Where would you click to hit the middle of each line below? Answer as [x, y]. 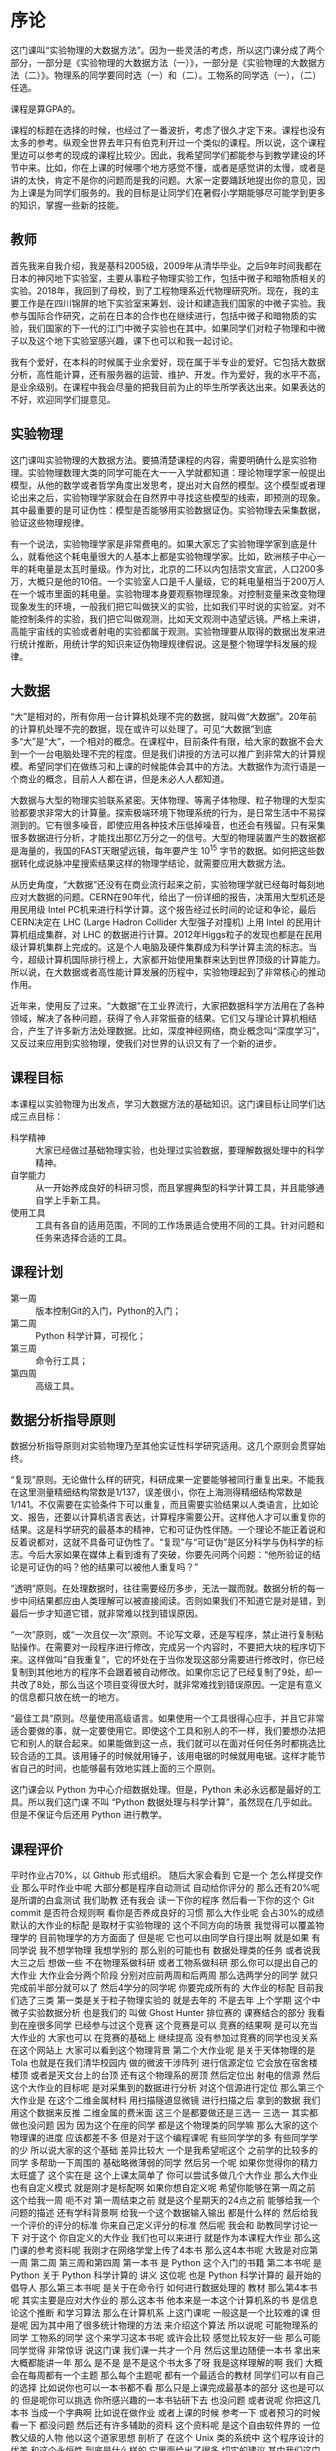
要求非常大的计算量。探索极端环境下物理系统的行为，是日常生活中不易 [172, 813]
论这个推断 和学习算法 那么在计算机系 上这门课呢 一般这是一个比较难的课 [160, 2313]
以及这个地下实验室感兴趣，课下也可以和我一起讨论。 [128, 340]
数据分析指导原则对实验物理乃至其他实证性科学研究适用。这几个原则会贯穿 [163, 1446]
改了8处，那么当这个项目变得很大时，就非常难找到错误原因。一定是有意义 [170, 1685]
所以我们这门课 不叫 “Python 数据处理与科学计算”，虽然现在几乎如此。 [172, 1802]
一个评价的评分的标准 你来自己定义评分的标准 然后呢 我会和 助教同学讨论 [160, 2225]
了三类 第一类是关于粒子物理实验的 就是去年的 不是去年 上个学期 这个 [169, 2000]
